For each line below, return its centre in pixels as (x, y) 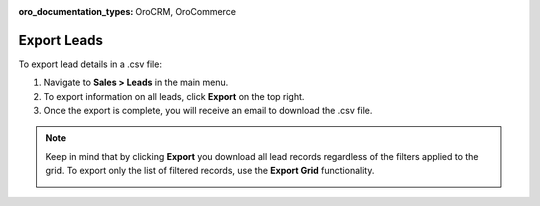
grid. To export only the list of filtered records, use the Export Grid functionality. (210, 171)
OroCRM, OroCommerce (186, 11)
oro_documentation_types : (76, 11)
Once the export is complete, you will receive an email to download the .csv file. (208, 111)
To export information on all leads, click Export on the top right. (174, 96)
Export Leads (61, 40)
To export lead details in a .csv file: (90, 64)
